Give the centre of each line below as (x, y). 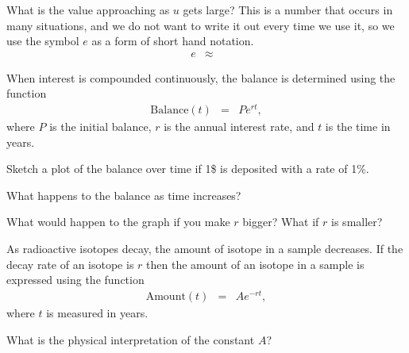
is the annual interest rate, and (239, 127)
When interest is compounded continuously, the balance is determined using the (201, 77)
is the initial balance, (100, 127)
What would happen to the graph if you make (118, 222)
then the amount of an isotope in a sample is (255, 264)
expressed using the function (75, 280)
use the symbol (43, 41)
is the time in (358, 127)
